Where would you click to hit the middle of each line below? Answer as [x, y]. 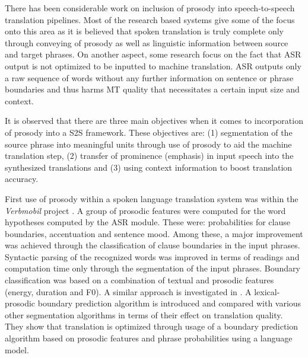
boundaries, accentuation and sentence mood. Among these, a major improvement [154, 233]
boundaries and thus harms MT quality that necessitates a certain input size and [152, 89]
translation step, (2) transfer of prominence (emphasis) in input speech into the [149, 156]
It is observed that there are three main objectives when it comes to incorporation [154, 121]
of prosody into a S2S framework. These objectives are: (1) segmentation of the [149, 132]
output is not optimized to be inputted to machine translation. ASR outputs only [153, 65]
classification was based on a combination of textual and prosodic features [139, 280]
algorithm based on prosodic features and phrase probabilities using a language [149, 338]
